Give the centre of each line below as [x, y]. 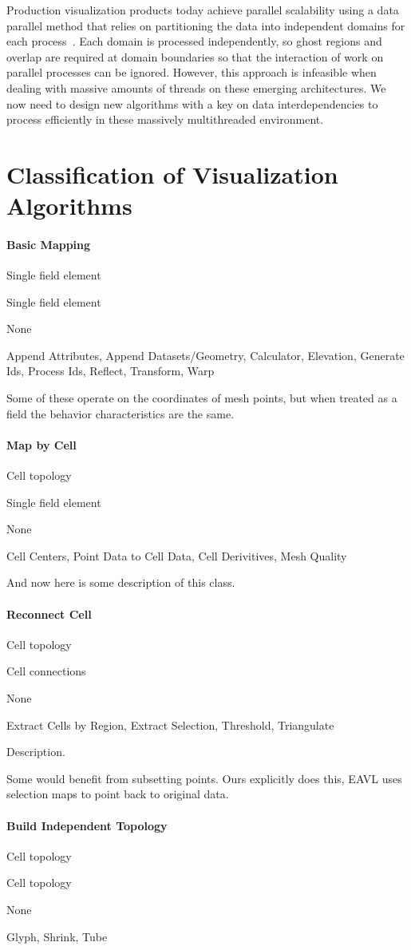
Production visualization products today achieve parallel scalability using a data [203, 10]
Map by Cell [41, 444]
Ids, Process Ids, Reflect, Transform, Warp [111, 371]
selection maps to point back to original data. [118, 794]
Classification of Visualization [172, 174]
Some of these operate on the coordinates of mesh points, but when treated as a [202, 398]
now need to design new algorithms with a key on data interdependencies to [192, 103]
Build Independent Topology [87, 825]
